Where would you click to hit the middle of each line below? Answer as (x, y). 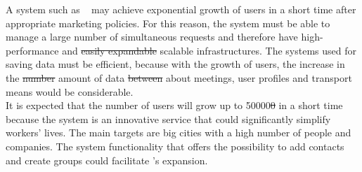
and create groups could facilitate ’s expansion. (107, 160)
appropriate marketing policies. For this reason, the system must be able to (168, 23)
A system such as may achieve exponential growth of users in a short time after (181, 9)
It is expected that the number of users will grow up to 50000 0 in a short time (174, 105)
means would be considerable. (70, 91)
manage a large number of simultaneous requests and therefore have (152, 37)
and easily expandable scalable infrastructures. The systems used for (209, 50)
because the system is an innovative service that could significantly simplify (168, 119)
